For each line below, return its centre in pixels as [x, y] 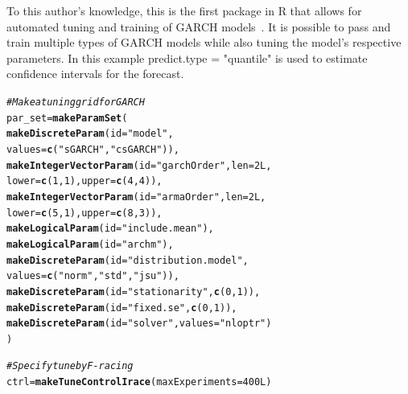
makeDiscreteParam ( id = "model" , [90, 134]
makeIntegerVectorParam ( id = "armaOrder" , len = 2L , [136, 197]
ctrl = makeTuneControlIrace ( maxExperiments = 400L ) [139, 382]
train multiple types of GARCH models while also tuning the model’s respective [204, 42]
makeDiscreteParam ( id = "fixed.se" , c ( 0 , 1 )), [122, 308]
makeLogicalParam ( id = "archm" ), [90, 244]
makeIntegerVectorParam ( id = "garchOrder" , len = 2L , [139, 165]
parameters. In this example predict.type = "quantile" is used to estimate [187, 57]
